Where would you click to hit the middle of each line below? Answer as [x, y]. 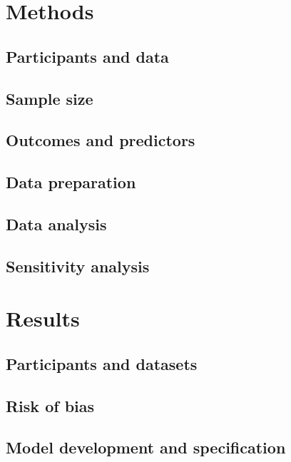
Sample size [50, 98]
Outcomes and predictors [101, 140]
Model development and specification [146, 447]
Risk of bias [50, 405]
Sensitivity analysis [78, 266]
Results [43, 318]
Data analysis [56, 224]
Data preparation [71, 182]
